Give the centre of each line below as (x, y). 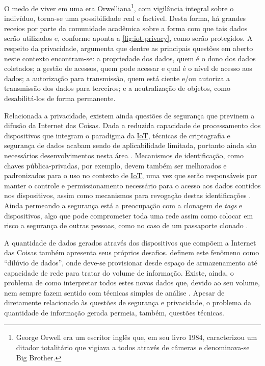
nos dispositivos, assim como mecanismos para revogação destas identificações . (128, 195)
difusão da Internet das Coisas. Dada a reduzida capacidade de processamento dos (132, 125)
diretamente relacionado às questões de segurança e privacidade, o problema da (128, 302)
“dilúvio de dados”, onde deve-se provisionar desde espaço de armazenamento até (131, 262)
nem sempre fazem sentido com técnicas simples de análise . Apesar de (114, 292)
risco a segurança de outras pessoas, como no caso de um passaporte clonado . (126, 225)
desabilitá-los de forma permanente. (60, 98)
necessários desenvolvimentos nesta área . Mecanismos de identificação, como (124, 155)
